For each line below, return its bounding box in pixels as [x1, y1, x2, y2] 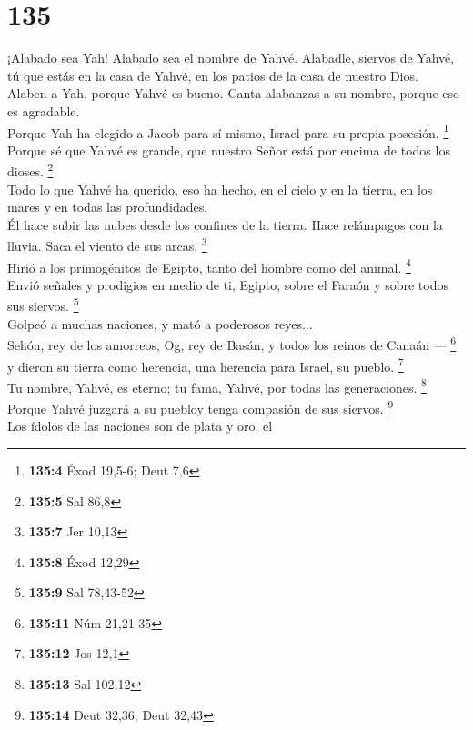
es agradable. [7, 101, 80, 120]
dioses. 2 [7, 159, 54, 180]
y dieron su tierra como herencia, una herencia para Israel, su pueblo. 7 [7, 354, 404, 375]
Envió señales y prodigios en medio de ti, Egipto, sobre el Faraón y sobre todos [7, 275, 448, 294]
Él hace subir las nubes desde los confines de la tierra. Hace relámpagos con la [7, 215, 443, 234]
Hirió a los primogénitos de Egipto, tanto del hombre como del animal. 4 [7, 255, 411, 276]
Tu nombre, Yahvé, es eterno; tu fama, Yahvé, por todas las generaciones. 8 [7, 375, 427, 396]
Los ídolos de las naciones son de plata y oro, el [7, 416, 273, 435]
